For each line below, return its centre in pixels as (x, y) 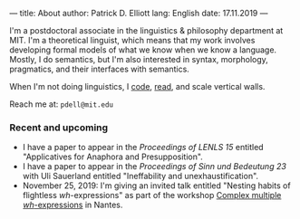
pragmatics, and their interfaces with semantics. (100, 69)
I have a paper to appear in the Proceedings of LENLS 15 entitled (143, 148)
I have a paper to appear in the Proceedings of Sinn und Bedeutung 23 (155, 167)
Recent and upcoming (59, 128)
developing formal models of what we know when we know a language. (143, 50)
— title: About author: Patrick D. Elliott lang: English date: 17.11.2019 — (139, 13)
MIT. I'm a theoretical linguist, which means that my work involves (132, 40)
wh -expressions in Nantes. (73, 205)
